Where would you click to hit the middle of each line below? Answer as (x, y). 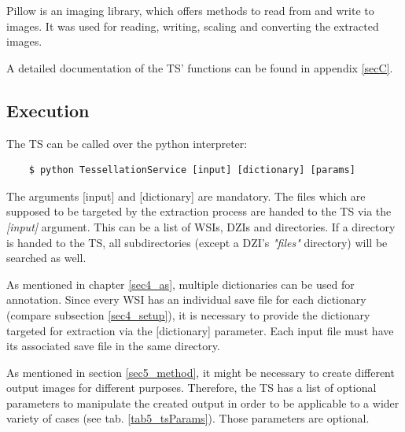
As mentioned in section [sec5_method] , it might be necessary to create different (201, 372)
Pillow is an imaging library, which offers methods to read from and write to (190, 10)
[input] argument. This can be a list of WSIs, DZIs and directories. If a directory (201, 226)
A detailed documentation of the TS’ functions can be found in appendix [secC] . (200, 67)
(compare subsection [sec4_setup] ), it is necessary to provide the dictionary (188, 314)
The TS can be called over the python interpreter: (127, 143)
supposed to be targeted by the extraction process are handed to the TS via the (199, 211)
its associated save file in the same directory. (113, 346)
